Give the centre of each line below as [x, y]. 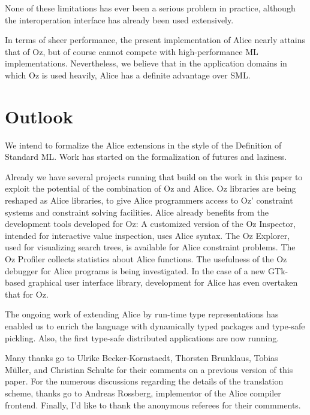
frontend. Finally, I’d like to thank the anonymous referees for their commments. [153, 405]
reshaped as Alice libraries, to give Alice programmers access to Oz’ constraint [149, 200]
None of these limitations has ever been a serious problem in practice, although [150, 8]
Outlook [39, 116]
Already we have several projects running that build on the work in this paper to [154, 176]
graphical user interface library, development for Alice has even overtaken [163, 282]
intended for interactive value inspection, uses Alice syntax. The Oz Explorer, [148, 235]
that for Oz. [27, 294]
